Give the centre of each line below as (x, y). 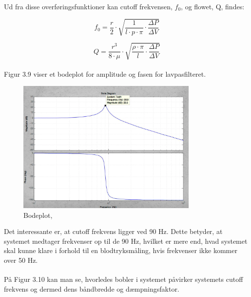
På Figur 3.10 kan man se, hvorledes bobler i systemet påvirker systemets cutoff (124, 279)
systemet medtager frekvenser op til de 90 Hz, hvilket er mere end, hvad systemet (126, 241)
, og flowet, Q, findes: (213, 6)
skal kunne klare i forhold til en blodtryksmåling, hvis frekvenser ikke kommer (121, 250)
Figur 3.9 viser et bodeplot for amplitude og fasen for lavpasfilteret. (105, 74)
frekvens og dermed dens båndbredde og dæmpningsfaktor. (92, 288)
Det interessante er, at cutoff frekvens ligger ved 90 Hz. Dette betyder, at (113, 231)
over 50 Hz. (21, 260)
